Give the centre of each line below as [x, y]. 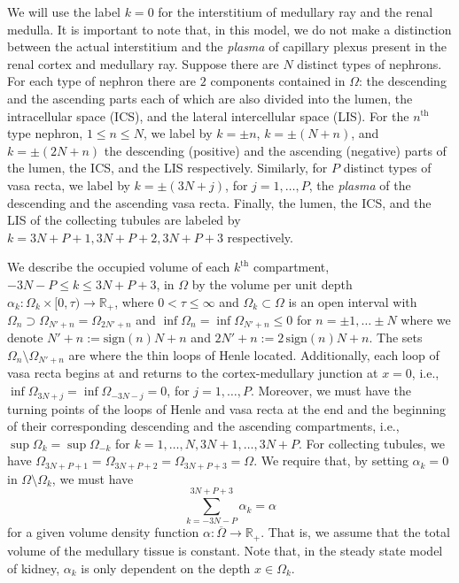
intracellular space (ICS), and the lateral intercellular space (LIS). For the [208, 115]
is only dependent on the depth [166, 568]
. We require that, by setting [331, 460]
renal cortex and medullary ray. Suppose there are [143, 63]
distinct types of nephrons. [370, 63]
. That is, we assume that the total [355, 532]
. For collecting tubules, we [372, 443]
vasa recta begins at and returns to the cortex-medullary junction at [193, 373]
